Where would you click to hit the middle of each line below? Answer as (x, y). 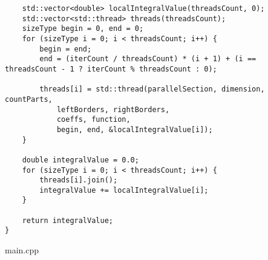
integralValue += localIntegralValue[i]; (124, 190)
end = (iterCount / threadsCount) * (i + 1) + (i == (148, 59)
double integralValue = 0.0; (80, 160)
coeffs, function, (93, 120)
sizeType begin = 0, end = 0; (83, 29)
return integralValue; (67, 220)
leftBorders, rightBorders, (113, 109)
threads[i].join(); (79, 180)
